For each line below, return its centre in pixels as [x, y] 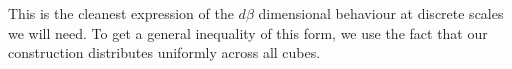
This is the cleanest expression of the [121, 13]
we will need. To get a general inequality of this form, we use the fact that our [248, 32]
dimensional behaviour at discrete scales [381, 13]
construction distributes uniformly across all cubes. [164, 52]
